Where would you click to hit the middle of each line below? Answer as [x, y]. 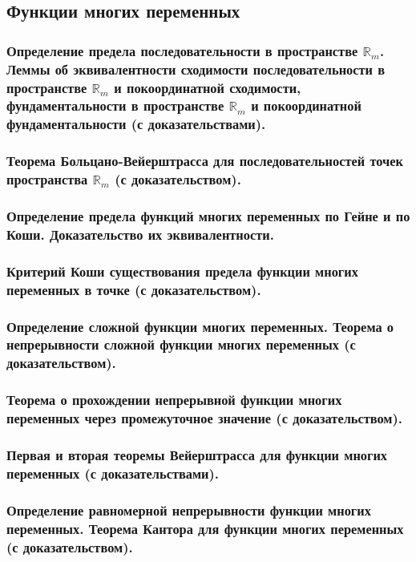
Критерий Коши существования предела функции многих [182, 271]
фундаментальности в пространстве [115, 105]
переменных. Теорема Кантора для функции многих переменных [205, 528]
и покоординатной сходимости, [208, 87]
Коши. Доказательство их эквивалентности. [140, 234]
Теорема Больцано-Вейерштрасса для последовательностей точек [205, 161]
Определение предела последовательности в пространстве [182, 50]
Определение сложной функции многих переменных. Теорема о [200, 326]
